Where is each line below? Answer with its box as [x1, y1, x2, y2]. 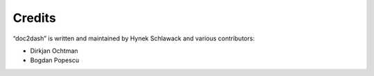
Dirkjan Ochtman [30, 47, 79, 55]
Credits [12, 10, 57, 25]
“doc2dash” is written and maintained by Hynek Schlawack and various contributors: [12, 34, 256, 42]
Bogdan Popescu [30, 56, 80, 64]
